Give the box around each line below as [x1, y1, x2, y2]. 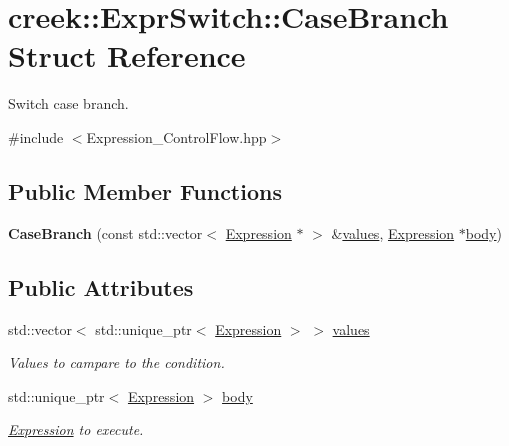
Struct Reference [8, 35, 246, 76]
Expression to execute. [8, 419, 144, 440]
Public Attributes [8, 271, 194, 302]
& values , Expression [331, 222, 455, 243]
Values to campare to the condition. [8, 352, 225, 373]
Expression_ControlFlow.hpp [86, 126, 267, 147]
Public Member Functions [8, 175, 282, 206]
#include [8, 126, 64, 147]
